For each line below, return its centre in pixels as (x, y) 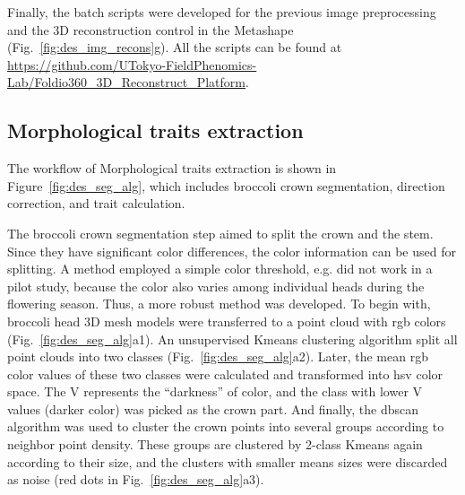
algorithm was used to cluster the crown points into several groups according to (226, 426)
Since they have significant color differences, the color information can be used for (232, 251)
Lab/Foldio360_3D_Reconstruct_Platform (126, 82)
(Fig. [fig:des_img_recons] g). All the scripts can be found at (175, 47)
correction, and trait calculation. (96, 203)
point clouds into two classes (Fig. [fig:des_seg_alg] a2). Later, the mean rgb (218, 356)
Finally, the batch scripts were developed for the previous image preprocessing (222, 12)
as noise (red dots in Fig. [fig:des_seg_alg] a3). (136, 479)
